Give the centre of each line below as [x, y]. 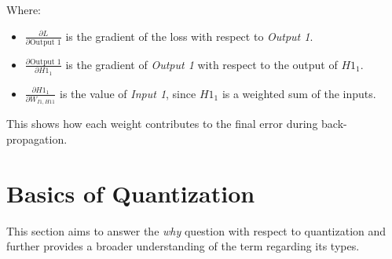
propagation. [37, 139]
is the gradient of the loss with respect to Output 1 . [189, 36]
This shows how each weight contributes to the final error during [162, 124]
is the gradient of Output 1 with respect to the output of [201, 64]
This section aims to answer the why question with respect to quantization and [196, 230]
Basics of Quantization [131, 193]
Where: [24, 9]
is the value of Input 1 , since [128, 93]
